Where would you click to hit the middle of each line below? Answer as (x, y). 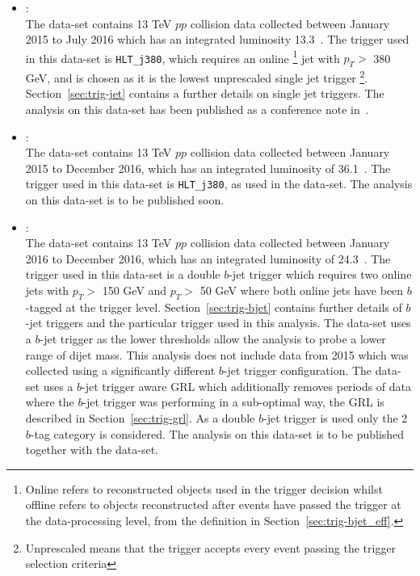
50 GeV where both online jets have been (302, 290)
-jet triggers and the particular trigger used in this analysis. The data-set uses (218, 323)
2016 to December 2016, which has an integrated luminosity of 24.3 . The (208, 258)
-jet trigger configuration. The (298, 370)
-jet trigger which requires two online (320, 274)
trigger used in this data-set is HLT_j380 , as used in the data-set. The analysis (219, 184)
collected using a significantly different (120, 370)
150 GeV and (134, 290)
